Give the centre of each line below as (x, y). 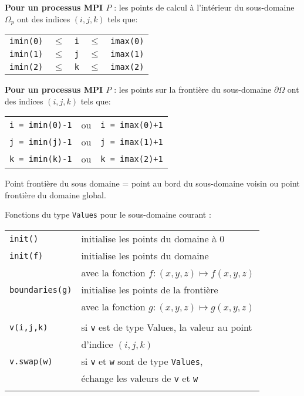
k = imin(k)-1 (41, 159)
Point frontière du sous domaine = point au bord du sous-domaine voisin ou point (152, 183)
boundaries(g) (41, 290)
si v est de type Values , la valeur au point (167, 327)
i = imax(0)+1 (132, 125)
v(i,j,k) (29, 327)
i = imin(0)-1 (41, 125)
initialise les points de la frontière (150, 290)
